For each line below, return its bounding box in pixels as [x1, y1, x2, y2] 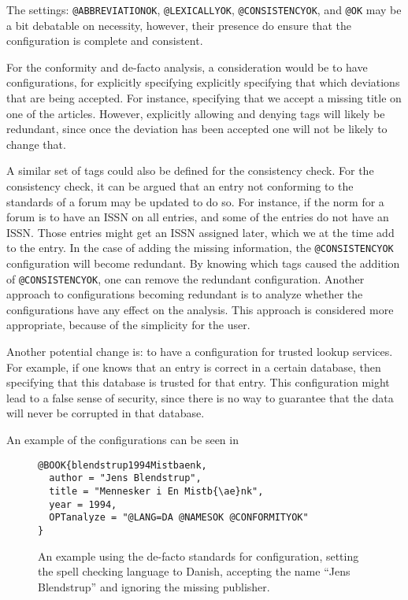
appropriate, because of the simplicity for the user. [6, 317, 250, 333]
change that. [6, 135, 66, 152]
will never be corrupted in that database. [6, 405, 205, 421]
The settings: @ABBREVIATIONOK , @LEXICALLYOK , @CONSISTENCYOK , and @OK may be [6, 2, 402, 17]
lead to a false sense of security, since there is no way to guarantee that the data [6, 389, 394, 406]
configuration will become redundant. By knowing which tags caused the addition [6, 255, 400, 272]
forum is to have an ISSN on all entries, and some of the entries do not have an [6, 209, 389, 225]
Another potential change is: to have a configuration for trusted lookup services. [6, 343, 393, 360]
